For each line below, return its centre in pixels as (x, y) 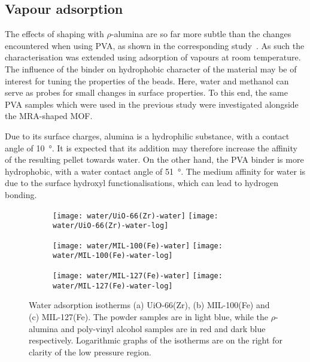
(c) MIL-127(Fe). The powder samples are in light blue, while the (148, 317)
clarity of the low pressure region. (90, 352)
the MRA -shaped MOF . (49, 116)
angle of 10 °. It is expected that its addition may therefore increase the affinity (151, 147)
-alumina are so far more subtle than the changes (201, 34)
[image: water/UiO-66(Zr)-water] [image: (136, 216)
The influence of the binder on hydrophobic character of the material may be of (151, 69)
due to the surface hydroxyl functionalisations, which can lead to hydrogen (142, 183)
